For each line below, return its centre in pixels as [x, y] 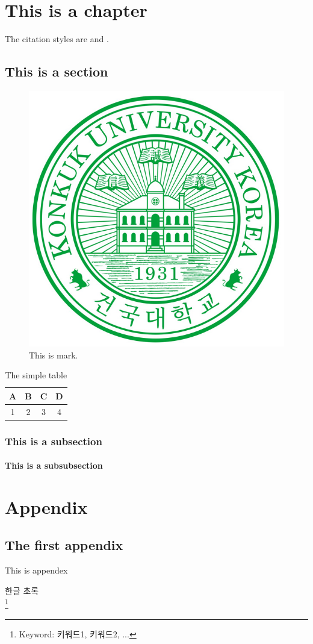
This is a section [57, 71]
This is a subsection [54, 441]
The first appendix [64, 545]
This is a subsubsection [54, 465]
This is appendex [36, 570]
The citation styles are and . [57, 39]
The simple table [36, 375]
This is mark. [54, 355]
